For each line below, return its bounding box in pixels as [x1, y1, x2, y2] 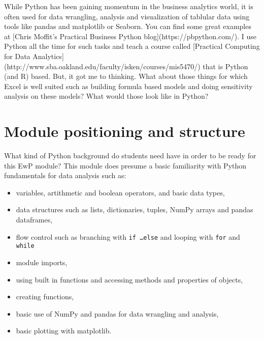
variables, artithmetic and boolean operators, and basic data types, [16, 187, 225, 197]
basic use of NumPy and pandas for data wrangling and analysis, [16, 308, 219, 319]
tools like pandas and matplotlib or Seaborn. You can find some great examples [4, 21, 251, 32]
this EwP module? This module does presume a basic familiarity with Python [4, 160, 247, 171]
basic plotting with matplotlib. [16, 325, 112, 336]
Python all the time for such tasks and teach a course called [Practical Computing [4, 41, 260, 51]
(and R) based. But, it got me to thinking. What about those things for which [4, 71, 248, 81]
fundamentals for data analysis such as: [4, 170, 126, 181]
